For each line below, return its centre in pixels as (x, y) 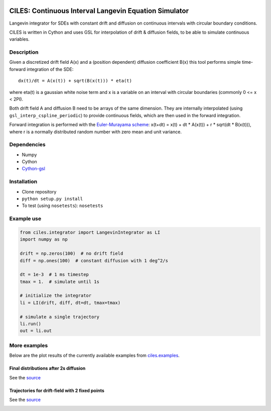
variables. (19, 39)
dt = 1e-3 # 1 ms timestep (54, 275)
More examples (29, 345)
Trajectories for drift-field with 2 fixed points (57, 390)
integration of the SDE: (50, 69)
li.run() (31, 324)
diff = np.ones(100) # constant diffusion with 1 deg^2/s (94, 261)
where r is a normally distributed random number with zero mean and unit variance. (95, 132)
